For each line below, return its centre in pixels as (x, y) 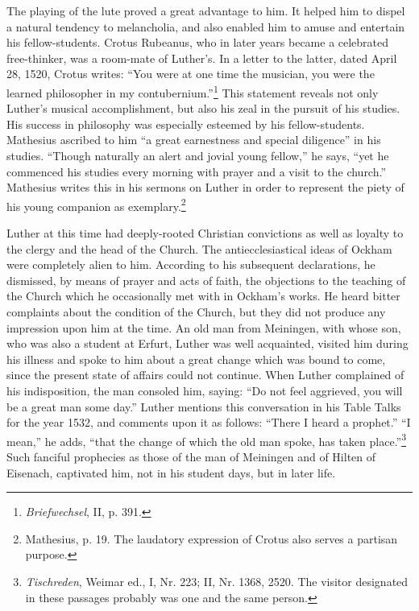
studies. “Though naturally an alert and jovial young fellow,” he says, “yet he (198, 155)
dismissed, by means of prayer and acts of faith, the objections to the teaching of (206, 280)
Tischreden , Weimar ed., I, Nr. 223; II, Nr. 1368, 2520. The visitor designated (217, 581)
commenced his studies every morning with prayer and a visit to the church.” (197, 171)
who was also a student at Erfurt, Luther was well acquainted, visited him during (207, 343)
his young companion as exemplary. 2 (96, 204)
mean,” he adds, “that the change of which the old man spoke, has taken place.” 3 (207, 440)
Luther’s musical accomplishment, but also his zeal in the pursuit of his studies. (203, 108)
